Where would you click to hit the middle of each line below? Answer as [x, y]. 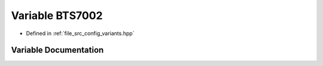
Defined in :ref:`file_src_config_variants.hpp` [80, 33]
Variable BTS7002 [57, 15]
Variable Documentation [57, 50]
